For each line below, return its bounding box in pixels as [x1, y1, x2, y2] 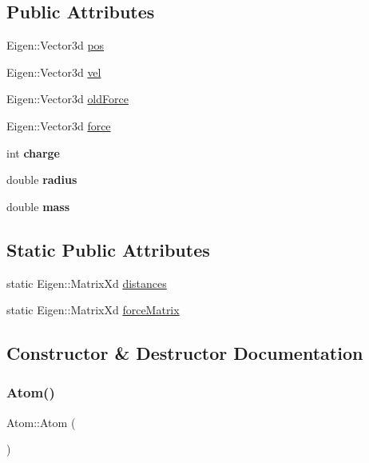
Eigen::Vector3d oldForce [6, 90, 129, 107]
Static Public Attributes [6, 237, 210, 261]
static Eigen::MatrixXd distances [6, 274, 167, 291]
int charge [6, 144, 60, 161]
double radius [6, 171, 77, 188]
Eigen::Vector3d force [6, 117, 111, 134]
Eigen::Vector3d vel [6, 63, 101, 80]
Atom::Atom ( [6, 413, 76, 430]
